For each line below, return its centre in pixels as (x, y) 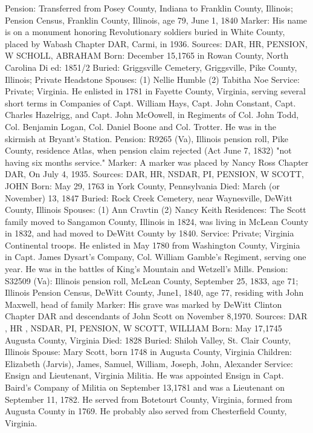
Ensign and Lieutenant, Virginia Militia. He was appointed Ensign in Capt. (144, 375)
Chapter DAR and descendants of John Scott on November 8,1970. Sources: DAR (156, 316)
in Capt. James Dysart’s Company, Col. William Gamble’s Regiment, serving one (156, 257)
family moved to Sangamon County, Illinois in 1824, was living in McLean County (157, 221)
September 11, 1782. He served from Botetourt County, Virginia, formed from (149, 399)
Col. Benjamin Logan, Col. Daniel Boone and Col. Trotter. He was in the (140, 126)
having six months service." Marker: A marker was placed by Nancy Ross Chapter (157, 162)
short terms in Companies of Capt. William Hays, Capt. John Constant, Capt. (150, 103)
